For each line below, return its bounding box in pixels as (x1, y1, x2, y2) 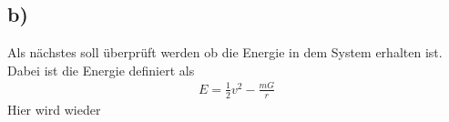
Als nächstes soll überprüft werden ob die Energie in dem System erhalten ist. (7, 43, 443, 62)
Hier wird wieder (7, 99, 101, 118)
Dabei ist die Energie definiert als (7, 60, 195, 79)
